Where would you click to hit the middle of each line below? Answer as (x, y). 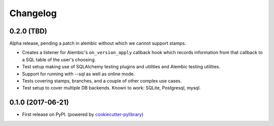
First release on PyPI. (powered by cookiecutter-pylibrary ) (83, 114)
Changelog (33, 13)
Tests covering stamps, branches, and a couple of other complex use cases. (102, 81)
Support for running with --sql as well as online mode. (78, 74)
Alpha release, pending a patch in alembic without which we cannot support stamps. (98, 44)
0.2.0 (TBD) (28, 31)
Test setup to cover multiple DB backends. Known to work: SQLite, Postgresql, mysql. (111, 88)
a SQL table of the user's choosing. (59, 59)
